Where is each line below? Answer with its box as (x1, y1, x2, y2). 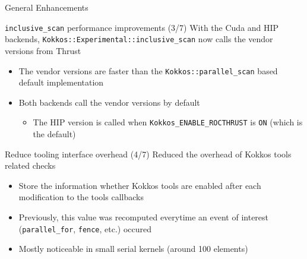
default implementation (18, 76, 104, 89)
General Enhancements (5, 1, 88, 13)
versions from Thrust (5, 44, 81, 56)
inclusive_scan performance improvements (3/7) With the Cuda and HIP (5, 21, 279, 33)
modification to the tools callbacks (18, 191, 144, 203)
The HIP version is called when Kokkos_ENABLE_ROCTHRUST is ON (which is (33, 116, 303, 128)
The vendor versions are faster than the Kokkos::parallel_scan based (18, 64, 278, 77)
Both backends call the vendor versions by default (18, 96, 200, 108)
